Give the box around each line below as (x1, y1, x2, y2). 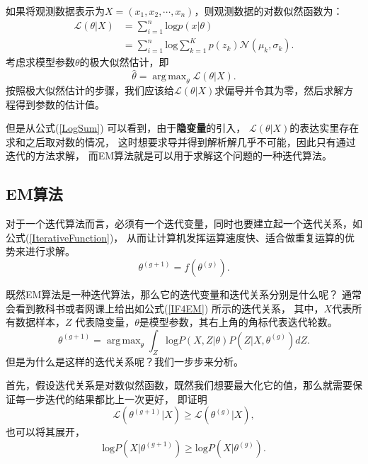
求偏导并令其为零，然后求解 (214, 83, 344, 98)
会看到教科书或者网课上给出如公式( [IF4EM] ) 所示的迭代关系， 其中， (6, 300, 324, 315)
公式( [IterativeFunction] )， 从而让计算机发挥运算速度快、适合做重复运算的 (6, 230, 345, 244)
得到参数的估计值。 (15, 96, 105, 111)
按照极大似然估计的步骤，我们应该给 (6, 83, 174, 98)
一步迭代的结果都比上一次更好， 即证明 (25, 391, 207, 406)
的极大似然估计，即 (79, 55, 169, 69)
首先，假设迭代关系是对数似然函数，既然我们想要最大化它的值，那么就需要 (6, 378, 352, 392)
